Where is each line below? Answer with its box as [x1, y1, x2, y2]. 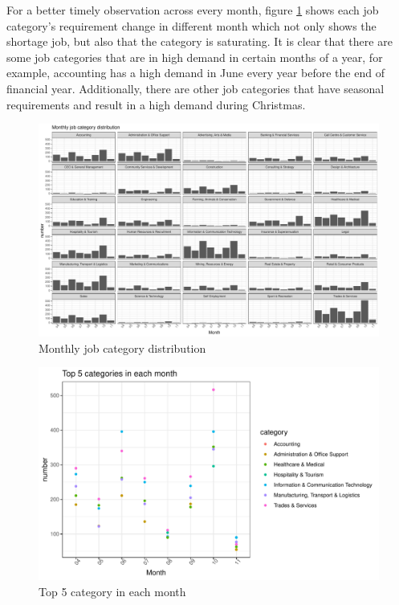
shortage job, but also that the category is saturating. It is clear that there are [6, 33, 393, 50]
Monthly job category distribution [39, 339, 206, 356]
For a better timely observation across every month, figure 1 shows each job [6, 2, 379, 18]
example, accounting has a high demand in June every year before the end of [6, 64, 385, 81]
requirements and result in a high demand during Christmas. [6, 96, 306, 112]
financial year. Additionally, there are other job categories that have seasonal [6, 80, 385, 96]
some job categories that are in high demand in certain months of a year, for [6, 48, 383, 65]
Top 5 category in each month [39, 583, 186, 599]
